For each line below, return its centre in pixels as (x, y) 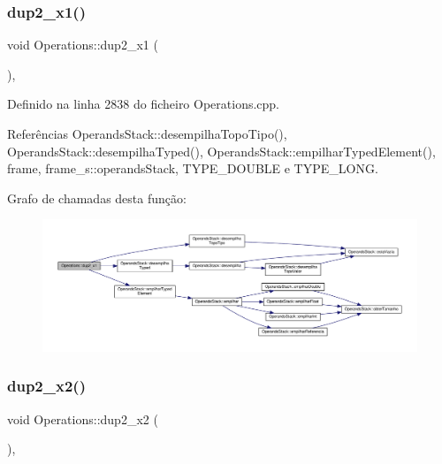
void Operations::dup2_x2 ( (83, 418)
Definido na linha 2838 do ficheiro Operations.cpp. (144, 104)
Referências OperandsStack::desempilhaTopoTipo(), (147, 133)
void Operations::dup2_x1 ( (83, 45)
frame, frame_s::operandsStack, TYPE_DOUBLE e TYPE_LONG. (193, 168)
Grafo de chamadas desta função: (97, 198)
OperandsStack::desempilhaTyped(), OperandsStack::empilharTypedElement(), (221, 151)
